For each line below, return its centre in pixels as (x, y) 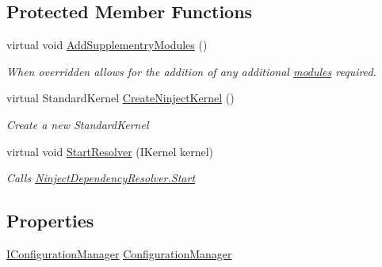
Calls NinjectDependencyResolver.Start (101, 178)
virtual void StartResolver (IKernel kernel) (110, 151)
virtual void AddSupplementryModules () (107, 45)
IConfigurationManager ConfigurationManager (119, 253)
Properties (50, 221)
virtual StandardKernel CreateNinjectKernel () (120, 98)
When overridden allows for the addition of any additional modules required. (191, 71)
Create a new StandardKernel (78, 124)
